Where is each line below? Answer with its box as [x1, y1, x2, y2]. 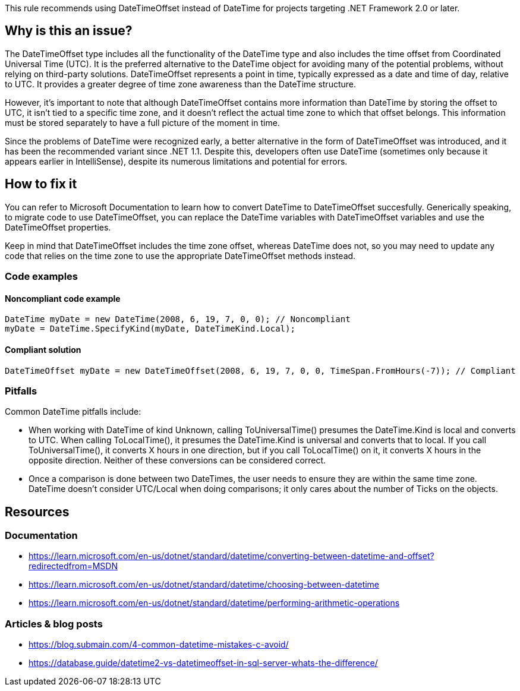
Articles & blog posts [5, 617, 103, 630]
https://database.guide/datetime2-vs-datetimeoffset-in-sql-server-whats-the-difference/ [29, 658, 378, 668]
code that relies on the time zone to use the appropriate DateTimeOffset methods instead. [5, 250, 356, 261]
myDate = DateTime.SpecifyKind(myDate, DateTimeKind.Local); [5, 324, 295, 334]
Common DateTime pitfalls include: [5, 406, 141, 417]
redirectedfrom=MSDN [29, 561, 118, 572]
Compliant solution [5, 344, 81, 355]
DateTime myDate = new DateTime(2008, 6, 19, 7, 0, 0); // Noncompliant [5, 314, 351, 324]
